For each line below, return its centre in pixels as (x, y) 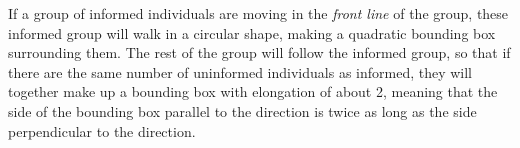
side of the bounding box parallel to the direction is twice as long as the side (242, 110)
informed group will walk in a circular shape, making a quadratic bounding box (252, 32)
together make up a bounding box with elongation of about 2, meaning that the (253, 91)
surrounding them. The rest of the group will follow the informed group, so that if (259, 52)
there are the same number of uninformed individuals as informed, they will (240, 71)
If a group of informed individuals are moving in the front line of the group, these (258, 13)
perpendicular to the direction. (102, 130)
